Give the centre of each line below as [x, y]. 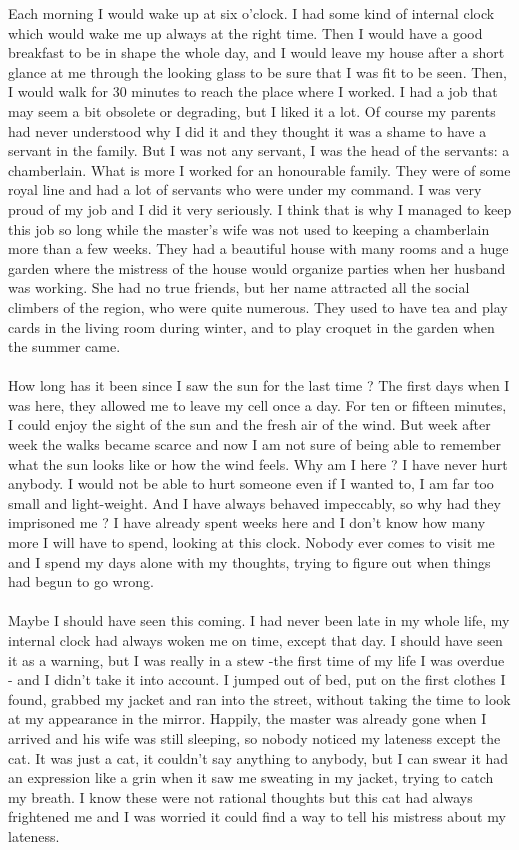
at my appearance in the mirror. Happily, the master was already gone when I [247, 718]
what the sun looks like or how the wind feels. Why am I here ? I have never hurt [258, 463]
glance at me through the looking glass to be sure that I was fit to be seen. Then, [257, 71]
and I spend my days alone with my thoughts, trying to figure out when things [249, 561]
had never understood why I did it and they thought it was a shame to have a [247, 130]
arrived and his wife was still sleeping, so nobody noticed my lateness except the [254, 737]
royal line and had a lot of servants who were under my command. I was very [245, 189]
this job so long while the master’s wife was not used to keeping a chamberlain [249, 228]
